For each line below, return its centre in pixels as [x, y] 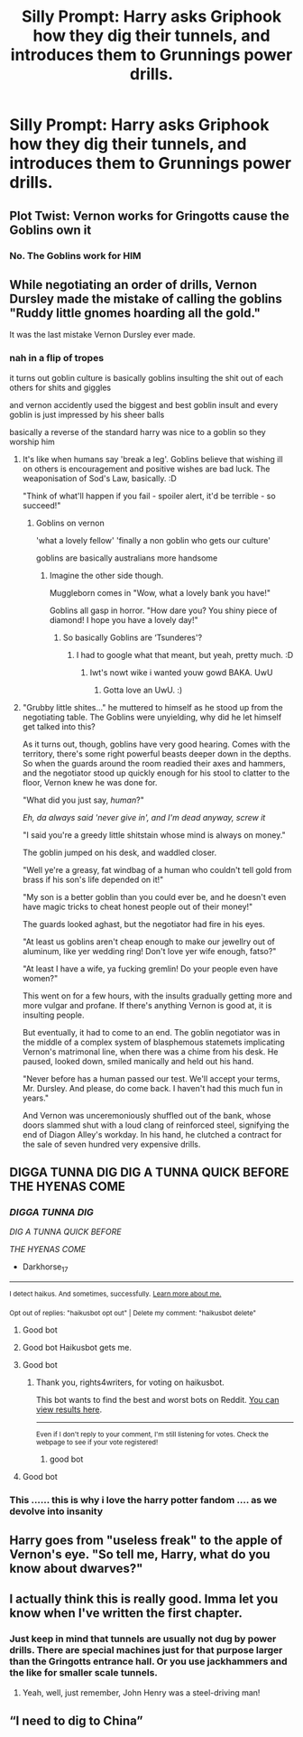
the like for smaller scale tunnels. [83, 1673]
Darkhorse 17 [45, 1268]
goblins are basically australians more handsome [127, 558]
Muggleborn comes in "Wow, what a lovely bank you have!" [160, 592]
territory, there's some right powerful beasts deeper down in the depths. [156, 753]
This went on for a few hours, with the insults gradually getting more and [157, 996]
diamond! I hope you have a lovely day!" [124, 619]
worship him [32, 441]
